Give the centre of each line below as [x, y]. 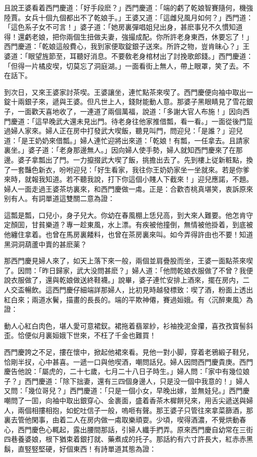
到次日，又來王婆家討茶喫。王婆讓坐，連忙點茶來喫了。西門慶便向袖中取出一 [128, 92]
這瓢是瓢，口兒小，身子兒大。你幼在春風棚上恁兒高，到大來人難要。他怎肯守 [128, 215]
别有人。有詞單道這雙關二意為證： [59, 198]
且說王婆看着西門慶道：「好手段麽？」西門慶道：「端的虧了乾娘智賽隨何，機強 [128, 7]
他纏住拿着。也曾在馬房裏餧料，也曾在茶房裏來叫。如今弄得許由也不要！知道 [128, 234]
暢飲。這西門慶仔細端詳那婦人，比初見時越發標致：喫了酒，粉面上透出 [139, 290]
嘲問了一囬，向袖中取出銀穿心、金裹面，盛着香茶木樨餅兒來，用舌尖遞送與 [125, 400]
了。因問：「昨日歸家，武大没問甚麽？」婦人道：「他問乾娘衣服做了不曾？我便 [128, 270]
